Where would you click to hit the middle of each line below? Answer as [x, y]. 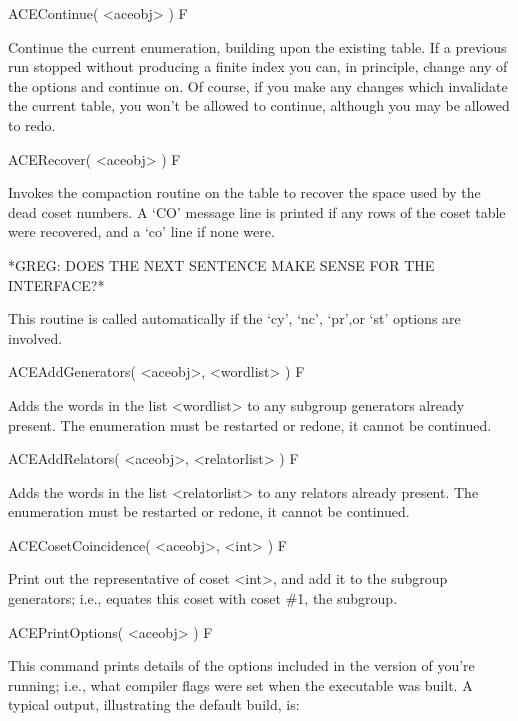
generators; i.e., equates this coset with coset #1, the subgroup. [203, 598]
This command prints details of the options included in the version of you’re [241, 665]
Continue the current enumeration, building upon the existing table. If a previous [257, 46]
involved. [35, 337]
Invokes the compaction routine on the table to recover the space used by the [244, 192]
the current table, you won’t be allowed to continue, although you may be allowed [259, 105]
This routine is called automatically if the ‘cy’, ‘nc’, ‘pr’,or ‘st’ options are [234, 318]
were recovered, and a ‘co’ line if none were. [141, 231]
